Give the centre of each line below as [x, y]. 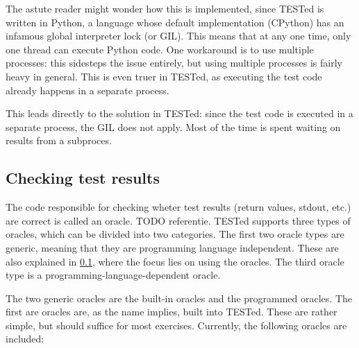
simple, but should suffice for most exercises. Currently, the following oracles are [176, 325]
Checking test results [83, 178]
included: [25, 339]
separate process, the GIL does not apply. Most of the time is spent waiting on [173, 127]
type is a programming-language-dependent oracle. [113, 275]
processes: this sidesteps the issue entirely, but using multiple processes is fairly [174, 63]
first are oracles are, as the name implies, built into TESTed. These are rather [172, 312]
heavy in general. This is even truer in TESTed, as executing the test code [164, 76]
